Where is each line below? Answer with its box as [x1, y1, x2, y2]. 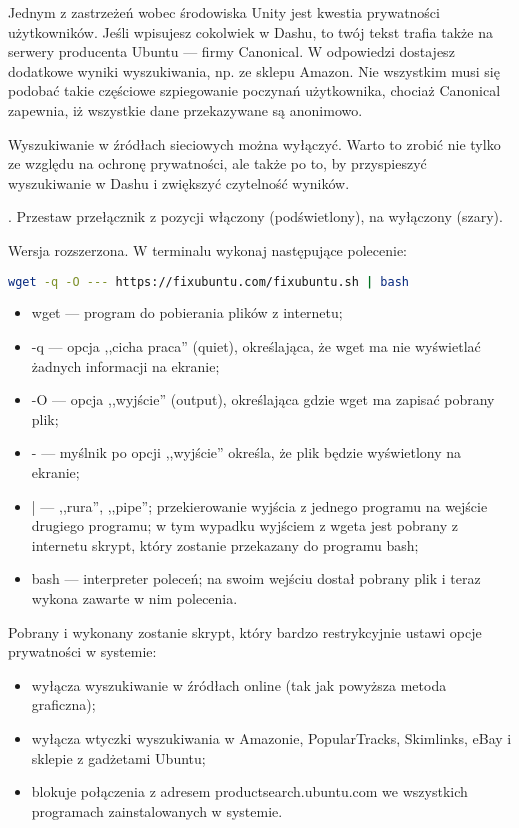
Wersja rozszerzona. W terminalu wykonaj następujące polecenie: [8, 239, 407, 260]
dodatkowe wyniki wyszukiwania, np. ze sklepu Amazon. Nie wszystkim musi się [8, 60, 500, 81]
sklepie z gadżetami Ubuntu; [31, 747, 206, 768]
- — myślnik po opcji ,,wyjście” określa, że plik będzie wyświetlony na [31, 442, 462, 463]
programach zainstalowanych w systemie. [31, 800, 283, 821]
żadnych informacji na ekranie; [31, 355, 220, 376]
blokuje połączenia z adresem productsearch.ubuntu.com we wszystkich [31, 781, 468, 802]
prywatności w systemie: [8, 641, 157, 662]
